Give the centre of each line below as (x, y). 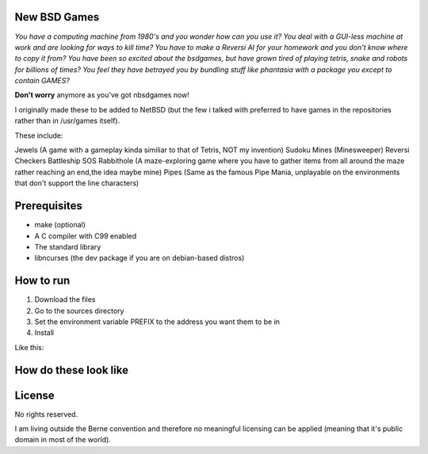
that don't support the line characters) (77, 183)
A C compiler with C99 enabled (86, 236)
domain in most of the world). (63, 440)
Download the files (65, 299)
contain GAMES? (42, 81)
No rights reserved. (46, 414)
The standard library (68, 246)
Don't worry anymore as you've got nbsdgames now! (102, 95)
